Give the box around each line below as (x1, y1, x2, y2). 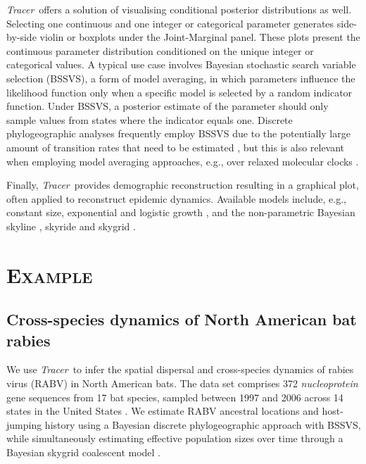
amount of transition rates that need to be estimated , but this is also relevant (6, 139, 345, 154)
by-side (6, 30, 37, 44)
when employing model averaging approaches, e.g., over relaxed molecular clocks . (6, 153, 359, 168)
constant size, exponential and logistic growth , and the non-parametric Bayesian (6, 205, 355, 220)
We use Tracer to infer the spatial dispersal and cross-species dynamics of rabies (6, 362, 354, 377)
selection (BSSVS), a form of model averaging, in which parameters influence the (6, 70, 355, 85)
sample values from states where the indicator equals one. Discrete (6, 112, 293, 127)
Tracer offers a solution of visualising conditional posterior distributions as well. (6, 2, 352, 16)
